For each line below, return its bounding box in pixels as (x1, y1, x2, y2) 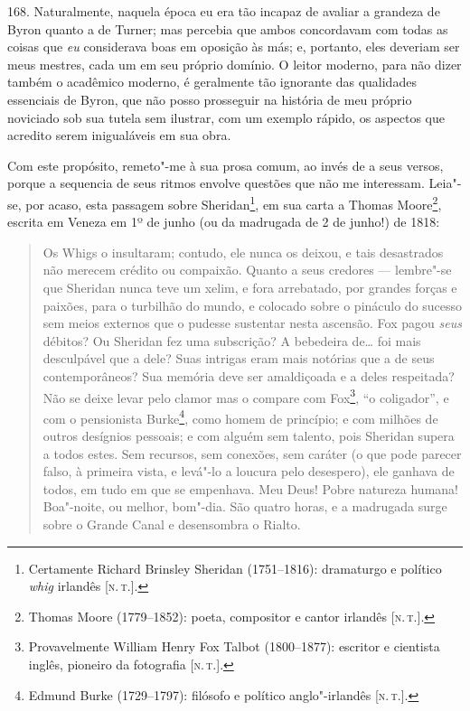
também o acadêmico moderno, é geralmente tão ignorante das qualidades (7, 72, 417, 91)
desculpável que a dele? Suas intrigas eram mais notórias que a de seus (42, 349, 435, 368)
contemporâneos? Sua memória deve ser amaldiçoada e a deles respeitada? (42, 366, 455, 385)
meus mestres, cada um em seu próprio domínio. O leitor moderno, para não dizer (7, 54, 462, 73)
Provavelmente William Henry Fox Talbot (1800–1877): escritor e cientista (28, 637, 440, 656)
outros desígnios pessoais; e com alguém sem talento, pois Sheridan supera (42, 426, 455, 445)
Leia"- (428, 173, 462, 192)
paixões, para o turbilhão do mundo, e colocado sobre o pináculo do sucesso (42, 295, 463, 314)
